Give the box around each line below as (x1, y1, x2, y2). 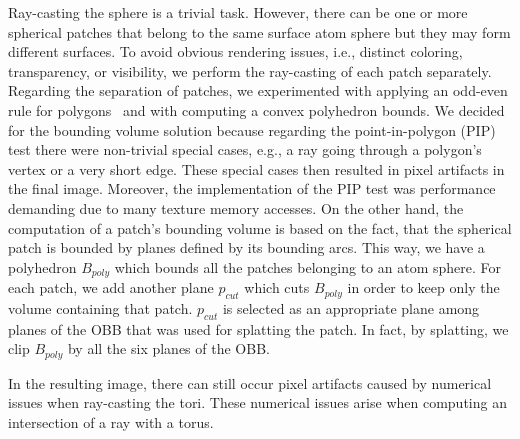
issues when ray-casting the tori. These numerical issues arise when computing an (8, 392, 507, 413)
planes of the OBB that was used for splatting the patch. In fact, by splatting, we (8, 318, 509, 339)
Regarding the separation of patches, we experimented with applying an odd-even (8, 80, 508, 101)
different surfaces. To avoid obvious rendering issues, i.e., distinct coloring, (8, 41, 463, 62)
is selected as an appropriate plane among (222, 297, 480, 318)
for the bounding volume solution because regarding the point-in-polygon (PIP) (8, 119, 496, 140)
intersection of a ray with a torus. (8, 412, 214, 432)
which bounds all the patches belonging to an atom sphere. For (114, 256, 502, 277)
